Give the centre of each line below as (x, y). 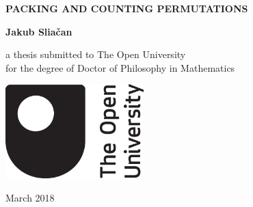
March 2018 (30, 197)
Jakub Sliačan (39, 31)
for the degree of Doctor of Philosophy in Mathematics (120, 67)
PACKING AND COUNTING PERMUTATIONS (127, 8)
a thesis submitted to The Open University (96, 54)
